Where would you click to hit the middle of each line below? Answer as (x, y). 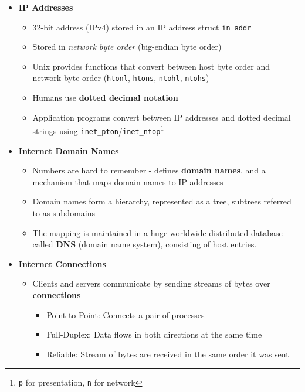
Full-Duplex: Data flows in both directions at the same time (154, 334)
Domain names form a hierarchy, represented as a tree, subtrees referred (162, 201)
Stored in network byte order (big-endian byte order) (127, 47)
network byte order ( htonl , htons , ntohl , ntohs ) (121, 78)
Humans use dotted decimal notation (105, 98)
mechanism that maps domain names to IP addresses (128, 181)
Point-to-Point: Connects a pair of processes (126, 314)
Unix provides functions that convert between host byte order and (151, 66)
